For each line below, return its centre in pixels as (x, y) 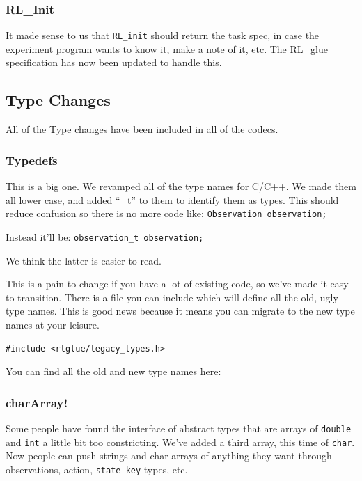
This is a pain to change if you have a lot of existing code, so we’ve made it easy (177, 284)
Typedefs (32, 160)
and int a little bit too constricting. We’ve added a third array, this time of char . (180, 442)
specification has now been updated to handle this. (114, 62)
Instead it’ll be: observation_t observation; (105, 236)
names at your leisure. (53, 324)
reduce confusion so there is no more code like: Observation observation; (166, 213)
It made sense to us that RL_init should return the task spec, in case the (163, 35)
